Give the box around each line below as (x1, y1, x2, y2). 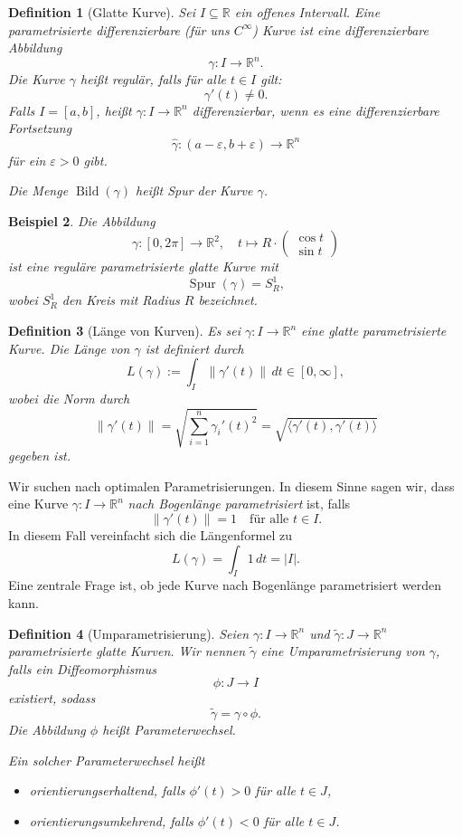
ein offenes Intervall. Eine (234, 3, 381, 21)
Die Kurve (8, 70, 65, 89)
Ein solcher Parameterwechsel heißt (8, 750, 205, 769)
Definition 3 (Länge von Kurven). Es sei (8, 321, 241, 340)
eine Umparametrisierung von (260, 642, 425, 661)
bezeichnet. (198, 290, 258, 309)
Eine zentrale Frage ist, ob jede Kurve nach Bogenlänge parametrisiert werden (8, 575, 441, 594)
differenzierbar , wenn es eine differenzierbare (192, 100, 439, 119)
